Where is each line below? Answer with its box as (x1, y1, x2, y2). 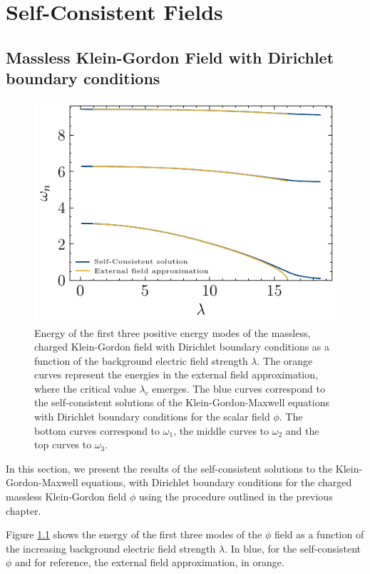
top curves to (34, 437, 92, 452)
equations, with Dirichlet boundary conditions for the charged (81, 475, 352, 490)
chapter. (6, 503, 41, 518)
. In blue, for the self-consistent (225, 540, 361, 555)
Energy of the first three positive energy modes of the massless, (34, 325, 311, 340)
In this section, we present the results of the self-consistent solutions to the (6, 460, 333, 475)
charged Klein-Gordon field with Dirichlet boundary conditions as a (34, 339, 330, 354)
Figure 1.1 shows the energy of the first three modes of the (6, 527, 262, 542)
